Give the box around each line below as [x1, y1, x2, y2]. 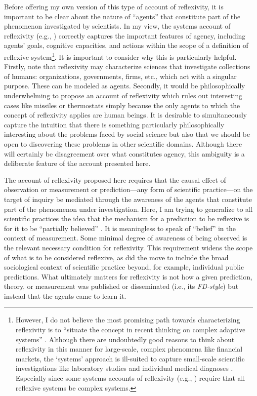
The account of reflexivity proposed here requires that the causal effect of [4, 174, 226, 185]
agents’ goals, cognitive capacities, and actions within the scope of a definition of [4, 40, 249, 50]
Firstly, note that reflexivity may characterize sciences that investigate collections [4, 61, 251, 72]
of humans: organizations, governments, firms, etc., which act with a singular [4, 71, 237, 81]
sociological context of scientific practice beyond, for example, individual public [4, 262, 244, 272]
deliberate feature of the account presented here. [4, 158, 151, 168]
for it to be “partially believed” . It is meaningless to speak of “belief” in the [4, 223, 236, 233]
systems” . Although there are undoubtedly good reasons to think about [15, 334, 235, 344]
